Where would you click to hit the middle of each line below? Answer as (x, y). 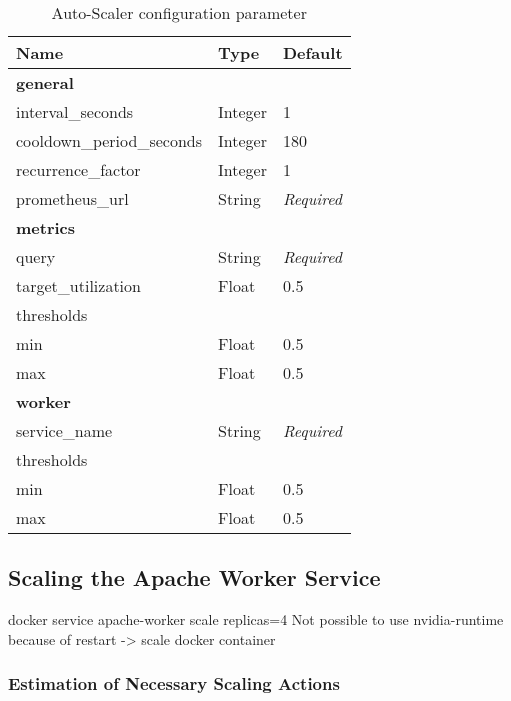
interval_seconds (75, 111)
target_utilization (78, 285)
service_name (64, 430)
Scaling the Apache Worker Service (194, 577)
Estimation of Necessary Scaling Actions (174, 683)
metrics (46, 227)
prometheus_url (72, 198)
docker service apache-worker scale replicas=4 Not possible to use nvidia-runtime (256, 619)
